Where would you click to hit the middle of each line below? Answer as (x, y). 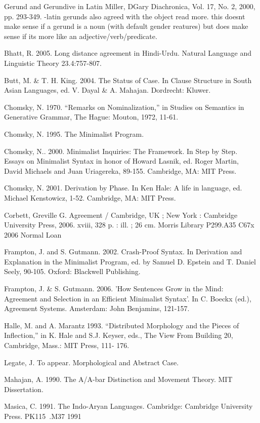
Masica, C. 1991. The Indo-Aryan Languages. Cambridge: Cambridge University (128, 406)
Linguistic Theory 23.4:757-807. (53, 63)
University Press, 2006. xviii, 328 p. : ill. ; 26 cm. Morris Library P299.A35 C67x (129, 225)
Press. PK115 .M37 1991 (43, 416)
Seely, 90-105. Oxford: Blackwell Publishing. (72, 271)
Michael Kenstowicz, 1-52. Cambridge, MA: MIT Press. (90, 197)
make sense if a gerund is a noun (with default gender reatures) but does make (126, 26)
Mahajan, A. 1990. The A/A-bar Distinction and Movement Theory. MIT (118, 379)
